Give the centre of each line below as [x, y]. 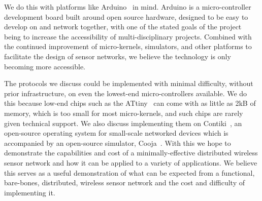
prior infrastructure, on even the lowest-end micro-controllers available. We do [126, 93]
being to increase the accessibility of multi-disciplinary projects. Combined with [128, 36]
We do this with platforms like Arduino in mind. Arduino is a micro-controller [128, 7]
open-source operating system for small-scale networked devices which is [116, 133]
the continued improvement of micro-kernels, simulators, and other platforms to [128, 46]
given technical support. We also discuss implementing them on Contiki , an [123, 123]
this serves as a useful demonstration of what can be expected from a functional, [129, 172]
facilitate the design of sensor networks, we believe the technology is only [118, 56]
